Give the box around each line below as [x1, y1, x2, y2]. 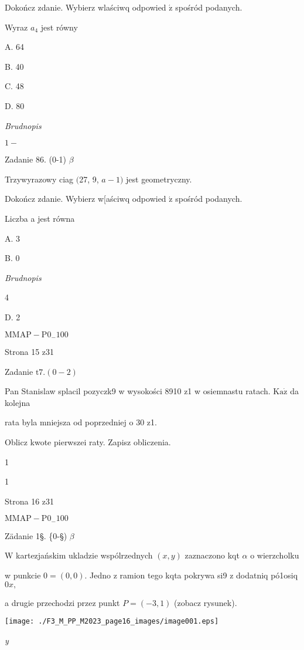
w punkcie [5, 568, 41, 581]
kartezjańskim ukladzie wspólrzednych [16, 549, 153, 561]
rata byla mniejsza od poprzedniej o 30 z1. [5, 416, 157, 428]
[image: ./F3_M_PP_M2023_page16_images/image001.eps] [5, 617, 219, 626]
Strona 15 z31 [5, 345, 54, 357]
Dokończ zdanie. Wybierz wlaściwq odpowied [5, 1, 166, 13]
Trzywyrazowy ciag [5, 172, 74, 185]
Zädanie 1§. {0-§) [5, 529, 67, 541]
